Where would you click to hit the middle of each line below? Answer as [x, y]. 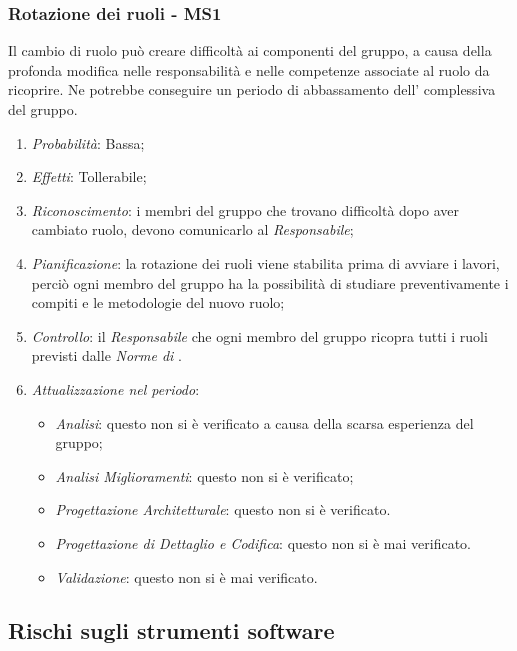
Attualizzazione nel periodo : [115, 388]
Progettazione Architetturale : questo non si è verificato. [223, 509]
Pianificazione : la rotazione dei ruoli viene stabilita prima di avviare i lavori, [265, 262]
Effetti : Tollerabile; [89, 176]
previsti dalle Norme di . [106, 355]
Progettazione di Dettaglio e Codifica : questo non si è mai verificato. [263, 542]
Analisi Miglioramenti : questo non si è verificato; [204, 475]
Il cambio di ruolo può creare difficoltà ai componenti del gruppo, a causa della [250, 50]
